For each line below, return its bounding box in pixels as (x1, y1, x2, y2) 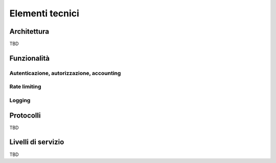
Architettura (9, 27, 50, 36)
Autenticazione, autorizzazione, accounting (9, 69, 121, 77)
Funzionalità (9, 54, 50, 62)
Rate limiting (9, 83, 41, 90)
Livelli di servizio (9, 138, 64, 147)
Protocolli (9, 111, 41, 120)
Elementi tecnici (9, 8, 79, 19)
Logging (9, 97, 31, 104)
